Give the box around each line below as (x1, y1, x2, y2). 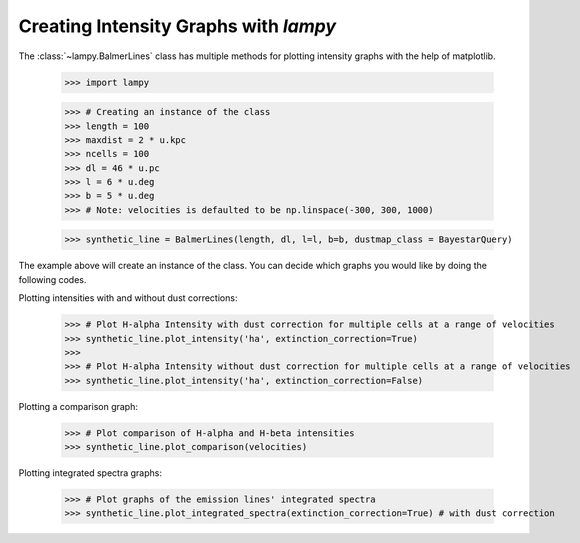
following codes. (18, 273, 87, 285)
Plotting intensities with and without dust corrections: (18, 292, 238, 304)
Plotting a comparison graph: (18, 400, 139, 412)
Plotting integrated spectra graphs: (18, 467, 162, 479)
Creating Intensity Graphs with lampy (18, 15, 337, 37)
